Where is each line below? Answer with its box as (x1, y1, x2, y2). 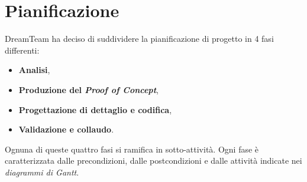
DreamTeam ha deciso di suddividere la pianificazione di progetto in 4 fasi (5, 32, 274, 45)
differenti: (5, 44, 40, 56)
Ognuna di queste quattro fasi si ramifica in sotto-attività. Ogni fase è (5, 143, 259, 155)
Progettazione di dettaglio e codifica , (18, 103, 172, 115)
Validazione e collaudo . (18, 123, 114, 135)
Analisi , (18, 64, 50, 76)
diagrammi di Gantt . (5, 166, 79, 178)
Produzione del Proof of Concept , (18, 83, 159, 95)
